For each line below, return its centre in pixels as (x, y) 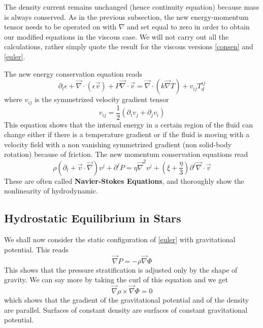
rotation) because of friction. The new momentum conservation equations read (126, 154)
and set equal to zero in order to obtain (188, 27)
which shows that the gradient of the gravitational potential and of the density (127, 299)
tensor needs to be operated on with (60, 27)
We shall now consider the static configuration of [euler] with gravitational (120, 239)
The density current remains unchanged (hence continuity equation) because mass (132, 7)
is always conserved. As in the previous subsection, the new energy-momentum (126, 17)
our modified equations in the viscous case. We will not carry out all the (117, 36)
